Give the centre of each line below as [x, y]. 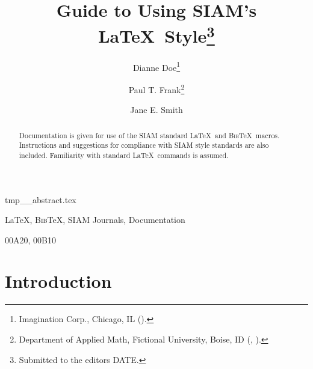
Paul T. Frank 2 [156, 88]
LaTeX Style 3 [156, 35]
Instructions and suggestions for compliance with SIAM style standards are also [144, 145]
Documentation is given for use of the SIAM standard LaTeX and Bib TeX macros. [149, 135]
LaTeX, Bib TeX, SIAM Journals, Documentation [95, 220]
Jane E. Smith [156, 110]
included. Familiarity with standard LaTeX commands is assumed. [124, 155]
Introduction [58, 281]
